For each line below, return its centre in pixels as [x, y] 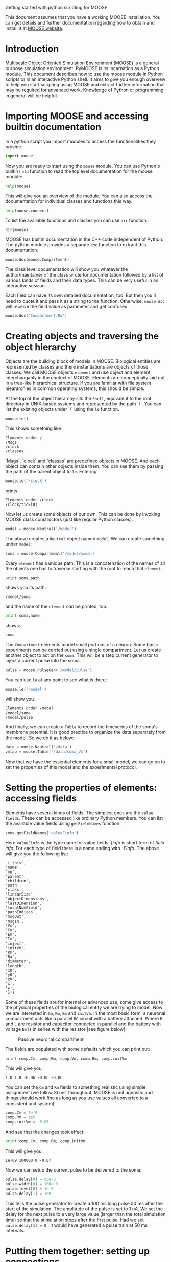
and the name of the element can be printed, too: [56, 606]
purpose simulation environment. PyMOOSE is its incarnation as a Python [82, 68]
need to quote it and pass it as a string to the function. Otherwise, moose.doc [85, 301]
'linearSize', [20, 894]
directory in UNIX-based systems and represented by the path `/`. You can [83, 404]
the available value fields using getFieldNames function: [63, 823]
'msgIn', [15, 921]
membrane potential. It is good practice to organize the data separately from [86, 732]
